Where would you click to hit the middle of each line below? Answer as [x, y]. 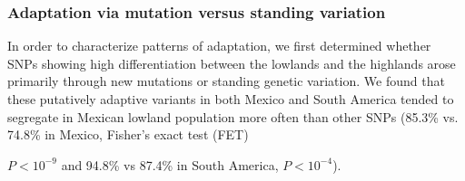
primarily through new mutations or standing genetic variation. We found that [226, 81]
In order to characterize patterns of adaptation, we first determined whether [219, 46]
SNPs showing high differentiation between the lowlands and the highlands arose [232, 63]
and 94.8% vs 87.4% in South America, [170, 164]
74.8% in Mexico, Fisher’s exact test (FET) [128, 134]
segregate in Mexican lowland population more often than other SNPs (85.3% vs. [233, 116]
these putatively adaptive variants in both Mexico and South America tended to [231, 99]
